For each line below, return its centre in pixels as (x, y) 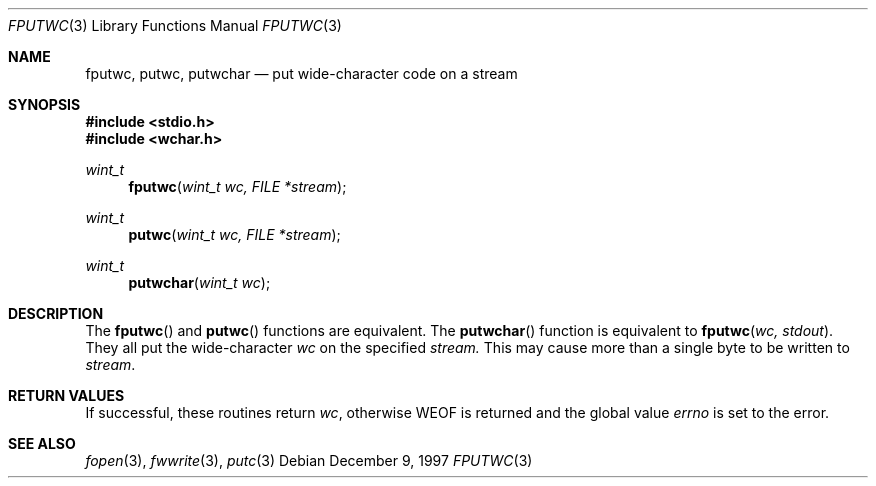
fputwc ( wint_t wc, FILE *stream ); (237, 186)
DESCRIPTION (56, 313)
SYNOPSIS (44, 104)
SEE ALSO (42, 443)
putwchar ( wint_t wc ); (199, 282)
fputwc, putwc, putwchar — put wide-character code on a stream (301, 73)
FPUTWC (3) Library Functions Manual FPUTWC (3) (175, 25)
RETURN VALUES (66, 395)
